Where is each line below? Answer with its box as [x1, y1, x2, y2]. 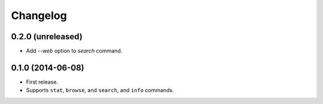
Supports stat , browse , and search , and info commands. [26, 87, 174, 94]
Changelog [11, 9, 67, 22]
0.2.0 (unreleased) [11, 31, 83, 42]
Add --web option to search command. [26, 48, 123, 55]
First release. [26, 78, 59, 86]
